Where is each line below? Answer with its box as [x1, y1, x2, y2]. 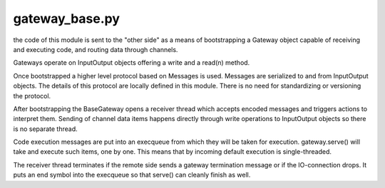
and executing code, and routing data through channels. [13, 45, 178, 53]
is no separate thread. [13, 125, 78, 133]
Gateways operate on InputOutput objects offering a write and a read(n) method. [13, 58, 250, 67]
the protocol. [13, 91, 51, 100]
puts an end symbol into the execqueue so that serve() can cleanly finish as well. [13, 171, 251, 179]
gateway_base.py [13, 11, 120, 26]
